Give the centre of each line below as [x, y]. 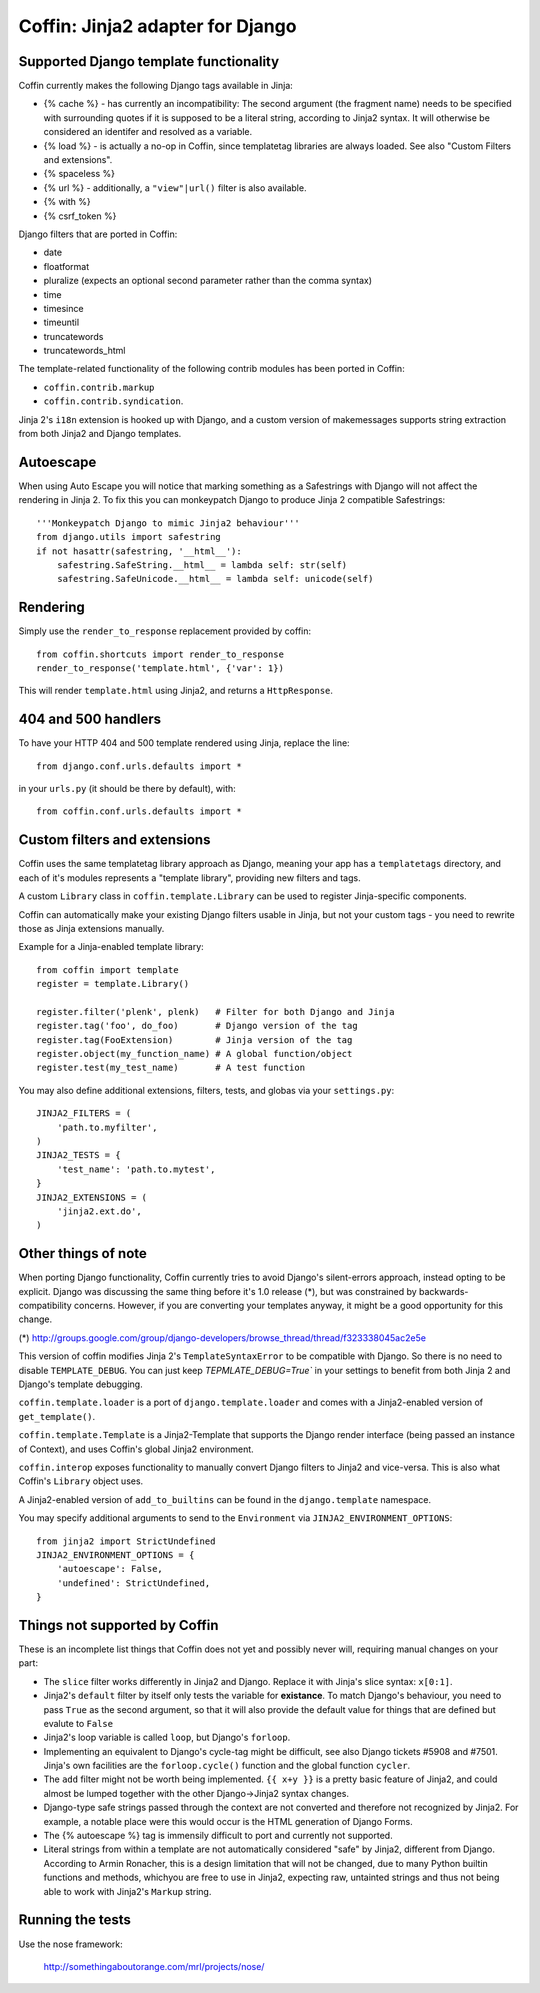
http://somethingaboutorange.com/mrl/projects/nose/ [154, 1966]
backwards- [443, 1291]
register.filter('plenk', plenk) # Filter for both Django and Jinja [215, 1011]
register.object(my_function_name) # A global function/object [194, 1054]
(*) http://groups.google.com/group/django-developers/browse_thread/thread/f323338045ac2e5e [222, 1337]
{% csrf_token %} [80, 216]
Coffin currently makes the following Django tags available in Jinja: [156, 86]
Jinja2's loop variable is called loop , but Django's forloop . [167, 1737]
